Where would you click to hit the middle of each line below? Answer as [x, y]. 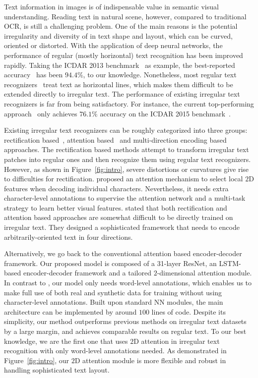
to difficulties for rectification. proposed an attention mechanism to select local [124, 179]
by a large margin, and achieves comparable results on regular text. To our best [125, 331]
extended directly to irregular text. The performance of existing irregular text [122, 94]
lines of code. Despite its [189, 311]
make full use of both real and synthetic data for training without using [113, 292]
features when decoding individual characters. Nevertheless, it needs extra [116, 188]
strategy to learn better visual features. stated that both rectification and [116, 207]
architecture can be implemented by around [70, 311]
